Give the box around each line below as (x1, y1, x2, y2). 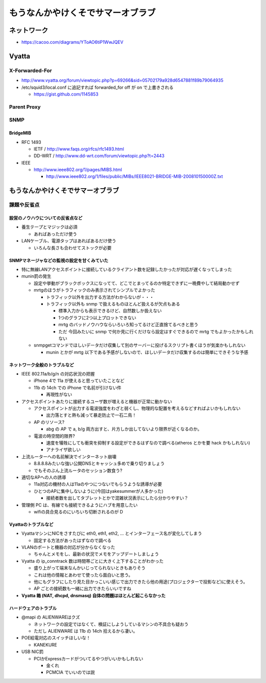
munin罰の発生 (21, 273, 52, 279)
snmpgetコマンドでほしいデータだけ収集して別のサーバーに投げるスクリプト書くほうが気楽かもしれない (33, 342, 246, 348)
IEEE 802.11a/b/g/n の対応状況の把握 (21, 371, 95, 377)
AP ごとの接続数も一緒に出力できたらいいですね (33, 585, 132, 591)
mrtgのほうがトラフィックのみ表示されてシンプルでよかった (33, 287, 155, 293)
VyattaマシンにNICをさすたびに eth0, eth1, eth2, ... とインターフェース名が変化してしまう (21, 530, 202, 537)
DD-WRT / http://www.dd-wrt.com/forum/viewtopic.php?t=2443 (33, 153, 165, 159)
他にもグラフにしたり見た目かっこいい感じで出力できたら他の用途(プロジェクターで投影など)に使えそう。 (33, 579, 248, 585)
